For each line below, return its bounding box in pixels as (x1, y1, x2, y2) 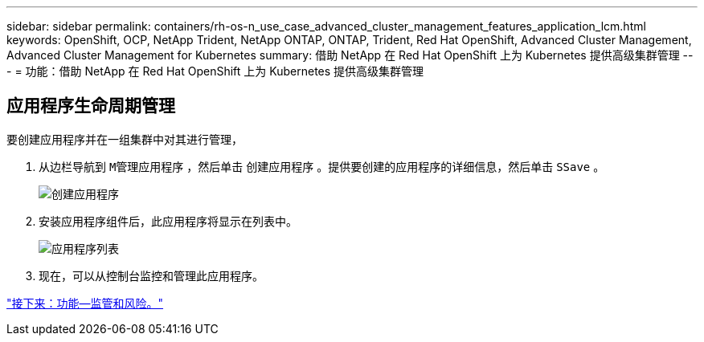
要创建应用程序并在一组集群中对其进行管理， (6, 132, 243, 146)
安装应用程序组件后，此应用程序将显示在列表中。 (39, 214, 297, 228)
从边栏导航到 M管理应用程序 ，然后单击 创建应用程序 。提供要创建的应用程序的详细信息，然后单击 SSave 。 (39, 159, 605, 173)
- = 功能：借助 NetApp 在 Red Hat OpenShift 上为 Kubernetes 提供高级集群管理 (6, 64, 424, 78)
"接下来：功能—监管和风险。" (6, 295, 164, 310)
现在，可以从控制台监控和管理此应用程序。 (39, 268, 264, 283)
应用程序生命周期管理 (6, 96, 175, 116)
